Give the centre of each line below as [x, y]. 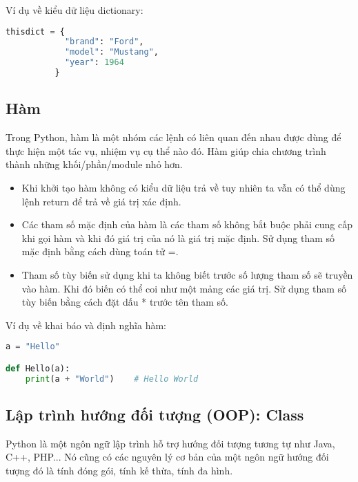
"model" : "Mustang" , [111, 52]
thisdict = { [35, 31]
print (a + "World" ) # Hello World [112, 379]
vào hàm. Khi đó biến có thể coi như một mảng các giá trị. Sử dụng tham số [184, 288]
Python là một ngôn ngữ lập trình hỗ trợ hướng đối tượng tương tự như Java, [170, 443]
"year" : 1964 [94, 63]
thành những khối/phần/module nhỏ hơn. [94, 164]
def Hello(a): [38, 368]
